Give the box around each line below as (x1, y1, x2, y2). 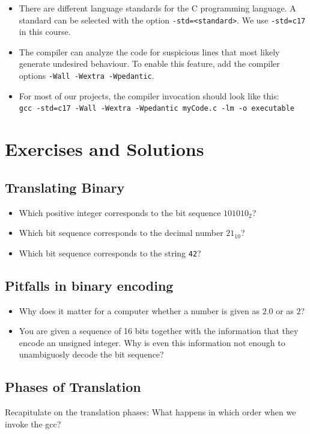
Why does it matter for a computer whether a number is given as (19, 304, 260, 317)
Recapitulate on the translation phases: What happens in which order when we (5, 406, 296, 418)
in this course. (19, 25, 71, 38)
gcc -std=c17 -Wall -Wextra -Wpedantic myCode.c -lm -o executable (19, 104, 294, 113)
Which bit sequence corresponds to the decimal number (19, 226, 223, 239)
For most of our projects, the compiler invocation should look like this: (19, 89, 279, 102)
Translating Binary (5, 178, 125, 196)
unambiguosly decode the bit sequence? (19, 348, 164, 361)
